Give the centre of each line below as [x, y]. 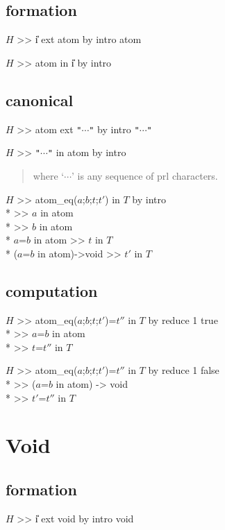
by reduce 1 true [183, 319]
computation [52, 290]
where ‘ [49, 175]
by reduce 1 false [184, 370]
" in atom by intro [87, 152]
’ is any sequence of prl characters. [145, 175]
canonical [40, 100]
